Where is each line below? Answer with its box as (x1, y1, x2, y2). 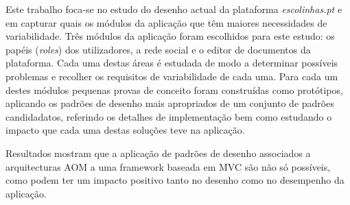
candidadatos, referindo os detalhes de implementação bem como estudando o (5, 109, 332, 123)
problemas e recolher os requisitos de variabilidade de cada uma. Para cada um (5, 69, 338, 83)
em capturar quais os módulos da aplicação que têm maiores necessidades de (5, 15, 327, 29)
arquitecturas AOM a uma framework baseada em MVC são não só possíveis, (5, 159, 331, 173)
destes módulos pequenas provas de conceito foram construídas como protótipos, (5, 82, 343, 97)
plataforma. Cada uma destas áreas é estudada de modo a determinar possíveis (5, 56, 338, 70)
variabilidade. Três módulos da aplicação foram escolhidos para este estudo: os (5, 29, 335, 43)
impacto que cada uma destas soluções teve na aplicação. (5, 123, 245, 137)
